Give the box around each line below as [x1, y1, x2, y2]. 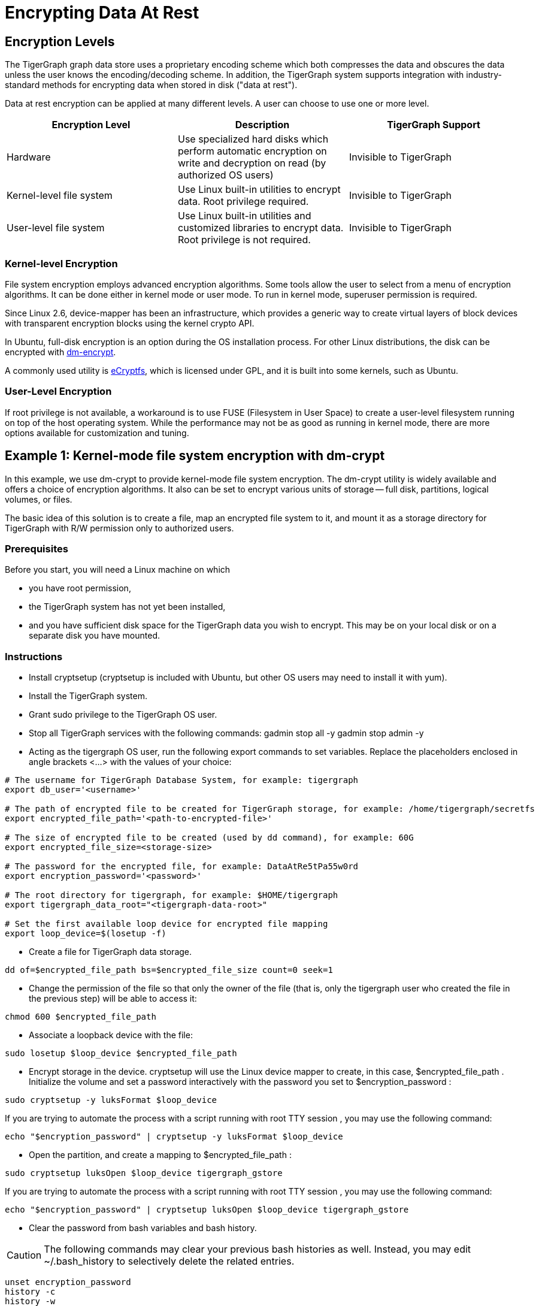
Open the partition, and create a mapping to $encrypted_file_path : [29, 1150, 292, 1160]
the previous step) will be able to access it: [29, 993, 197, 1004]
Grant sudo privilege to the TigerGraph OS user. [29, 709, 217, 720]
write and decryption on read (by [177, 157, 326, 170]
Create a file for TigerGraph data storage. [29, 947, 192, 957]
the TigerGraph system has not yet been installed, [29, 601, 226, 612]
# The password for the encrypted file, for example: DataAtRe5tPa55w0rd [5, 861, 359, 872]
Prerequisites [5, 542, 68, 555]
